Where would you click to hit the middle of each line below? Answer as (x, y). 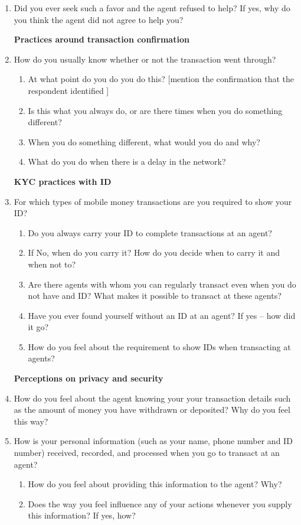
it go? (38, 327)
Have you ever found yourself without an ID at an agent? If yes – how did (162, 315)
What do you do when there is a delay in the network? (127, 162)
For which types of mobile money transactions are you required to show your (153, 201)
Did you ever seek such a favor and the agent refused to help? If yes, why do (152, 8)
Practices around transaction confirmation (102, 39)
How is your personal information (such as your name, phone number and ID (153, 441)
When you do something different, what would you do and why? (144, 141)
